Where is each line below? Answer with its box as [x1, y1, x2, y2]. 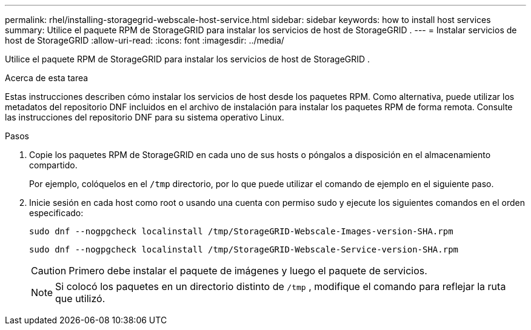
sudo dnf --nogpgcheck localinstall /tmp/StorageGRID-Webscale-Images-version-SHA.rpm [29, 226, 453, 236]
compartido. [29, 160, 78, 170]
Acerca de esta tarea [5, 73, 88, 83]
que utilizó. [55, 292, 105, 305]
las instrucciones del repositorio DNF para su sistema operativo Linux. [5, 112, 284, 122]
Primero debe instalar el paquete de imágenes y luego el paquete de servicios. [68, 265, 427, 277]
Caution [31, 265, 67, 277]
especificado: [29, 208, 84, 218]
